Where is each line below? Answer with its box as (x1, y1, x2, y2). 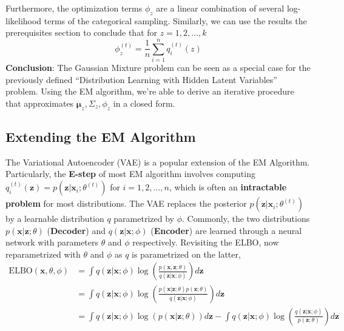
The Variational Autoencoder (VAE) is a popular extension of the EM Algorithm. (5, 155, 310, 168)
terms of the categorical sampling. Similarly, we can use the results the (44, 14, 307, 27)
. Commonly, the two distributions (182, 212, 310, 225)
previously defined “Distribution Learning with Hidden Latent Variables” (5, 73, 277, 85)
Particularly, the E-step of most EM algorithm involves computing (5, 167, 255, 180)
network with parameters (5, 236, 99, 249)
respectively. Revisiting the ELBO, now (132, 236, 279, 249)
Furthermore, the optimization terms (5, 2, 143, 14)
